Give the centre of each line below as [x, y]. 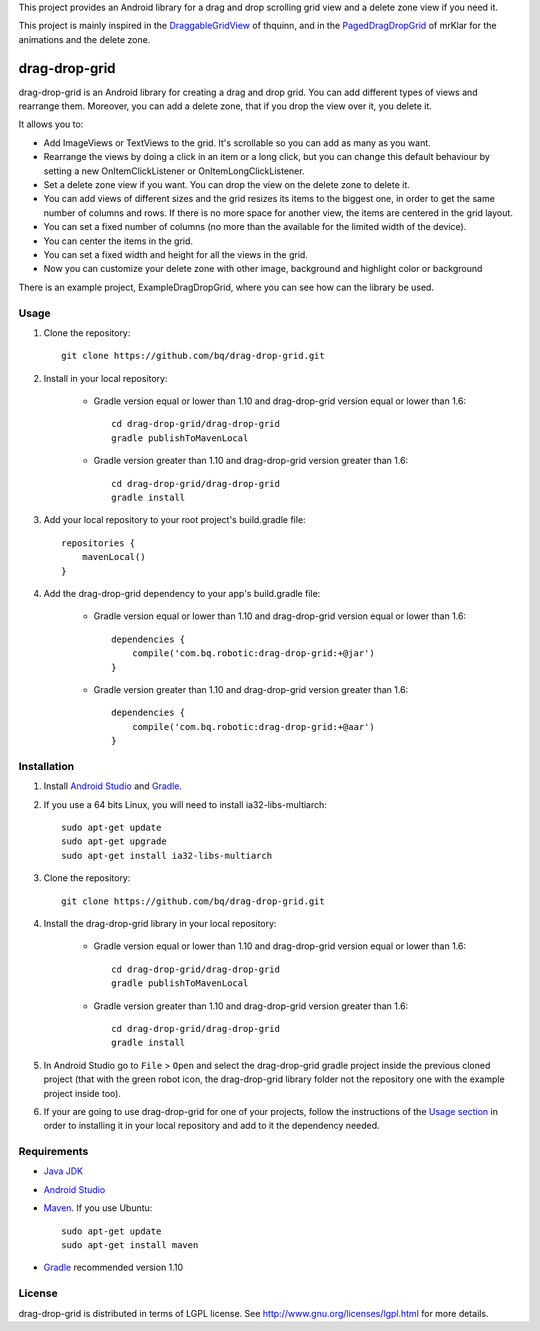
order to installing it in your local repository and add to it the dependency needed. [211, 1126]
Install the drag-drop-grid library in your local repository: [160, 923]
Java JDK [63, 1171]
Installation [46, 766]
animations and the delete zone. [84, 39]
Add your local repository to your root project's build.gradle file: [174, 520]
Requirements [53, 1152]
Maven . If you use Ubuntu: [98, 1208]
